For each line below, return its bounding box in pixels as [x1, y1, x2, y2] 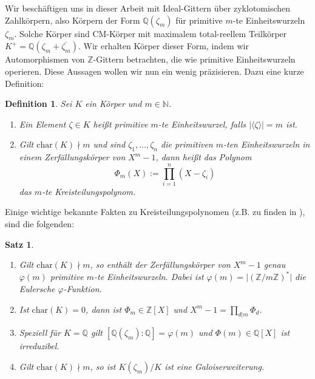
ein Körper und [85, 97, 142, 110]
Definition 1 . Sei [5, 97, 72, 110]
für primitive [175, 13, 223, 26]
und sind [93, 138, 126, 151]
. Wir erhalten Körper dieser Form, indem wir [78, 39, 249, 52]
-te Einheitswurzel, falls [158, 117, 246, 130]
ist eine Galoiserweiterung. [164, 360, 265, 372]
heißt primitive [93, 117, 148, 130]
